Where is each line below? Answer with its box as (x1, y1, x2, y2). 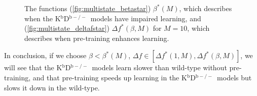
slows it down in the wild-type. (4, 82, 100, 92)
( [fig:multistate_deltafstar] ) (24, 23, 109, 33)
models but (217, 72, 252, 82)
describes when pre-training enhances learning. (24, 32, 169, 43)
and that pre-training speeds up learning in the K (32, 72, 187, 82)
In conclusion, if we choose (4, 50, 87, 61)
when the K (24, 13, 61, 23)
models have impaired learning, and (90, 13, 201, 23)
